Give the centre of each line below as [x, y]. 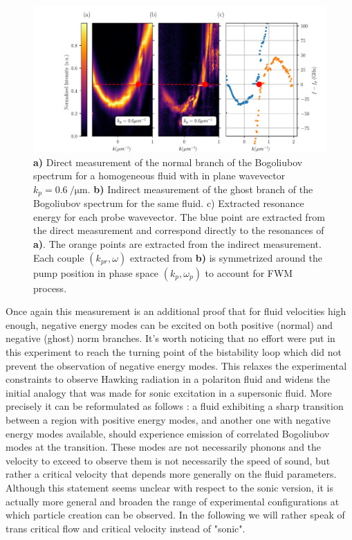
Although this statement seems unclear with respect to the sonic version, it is [169, 487]
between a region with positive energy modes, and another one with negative [168, 419]
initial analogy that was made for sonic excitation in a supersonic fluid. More [169, 392]
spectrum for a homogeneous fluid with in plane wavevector [159, 175]
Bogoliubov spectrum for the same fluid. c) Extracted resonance [169, 203]
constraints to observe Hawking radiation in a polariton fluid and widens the [168, 379]
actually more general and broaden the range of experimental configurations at [173, 501]
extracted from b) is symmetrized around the [226, 257]
